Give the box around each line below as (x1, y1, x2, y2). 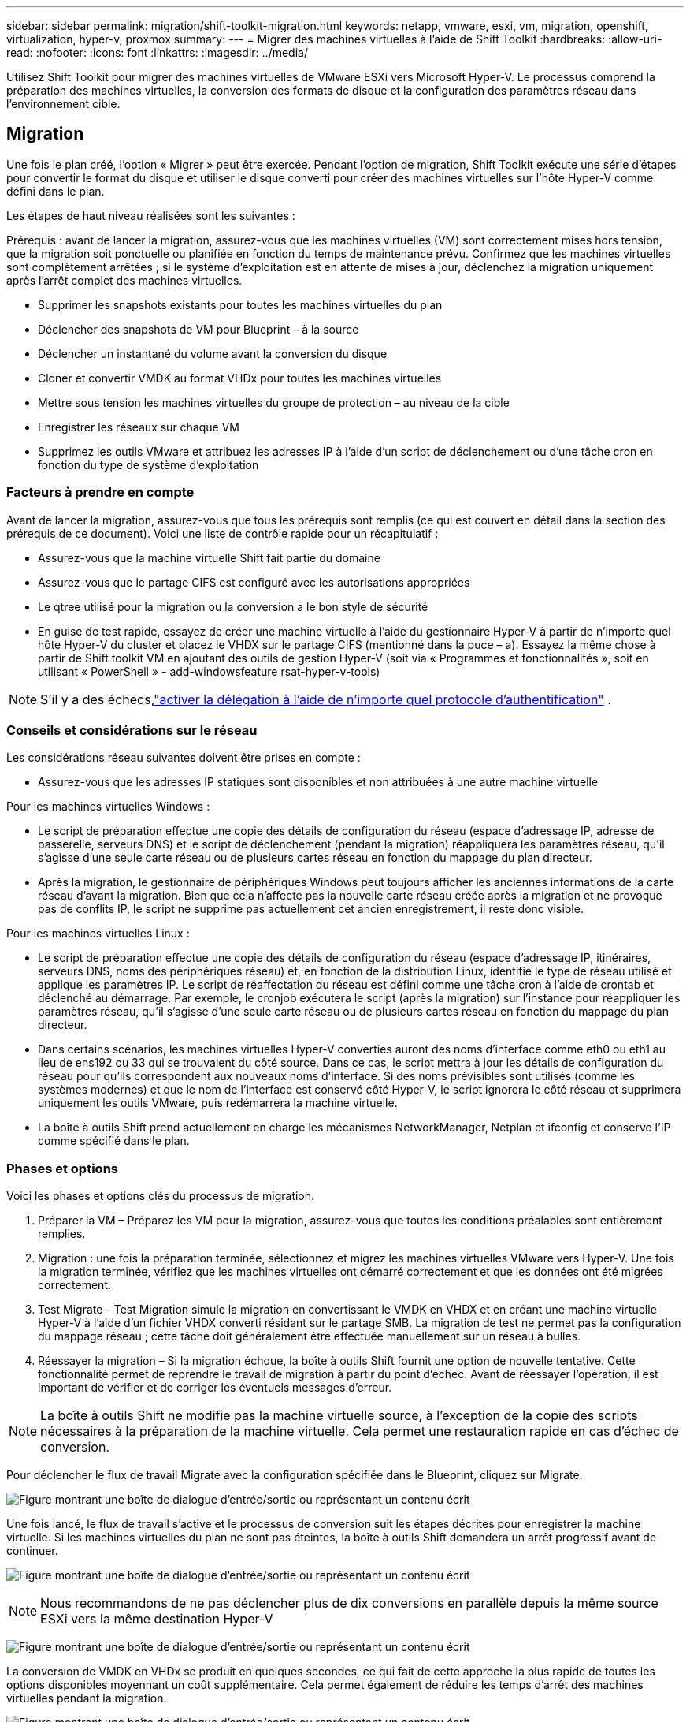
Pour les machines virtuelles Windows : (6, 799, 210, 814)
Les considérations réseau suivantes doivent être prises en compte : (6, 751, 361, 765)
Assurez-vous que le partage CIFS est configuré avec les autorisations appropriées (38, 575, 470, 589)
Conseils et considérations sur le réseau (6, 721, 258, 738)
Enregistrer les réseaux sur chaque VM (38, 419, 239, 434)
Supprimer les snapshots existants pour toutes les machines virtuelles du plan (38, 297, 443, 311)
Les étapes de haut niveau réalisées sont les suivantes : (6, 208, 295, 222)
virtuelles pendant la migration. (6, 1691, 167, 1705)
